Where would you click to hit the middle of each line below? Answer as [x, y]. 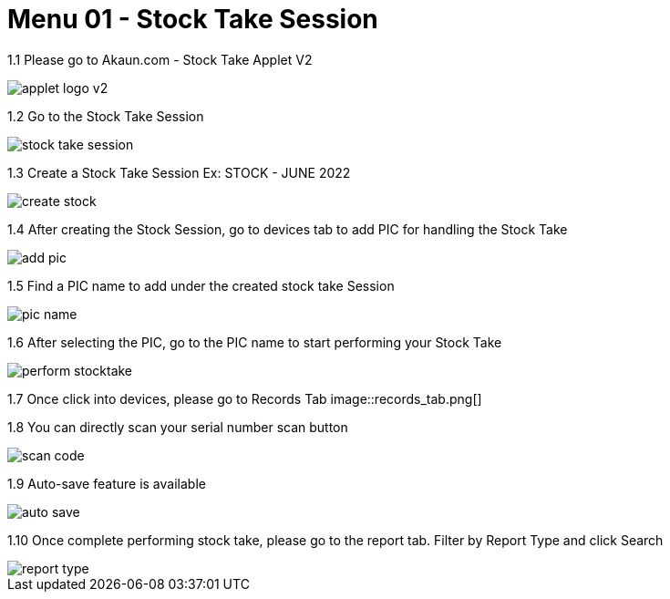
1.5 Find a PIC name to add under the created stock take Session [201, 285]
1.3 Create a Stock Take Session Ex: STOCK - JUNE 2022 [179, 172]
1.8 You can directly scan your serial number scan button [178, 427]
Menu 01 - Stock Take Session [193, 19]
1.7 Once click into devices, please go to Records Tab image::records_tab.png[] [245, 398]
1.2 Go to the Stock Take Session [106, 116]
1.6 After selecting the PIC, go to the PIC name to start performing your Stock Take [255, 342]
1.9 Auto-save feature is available [107, 483]
